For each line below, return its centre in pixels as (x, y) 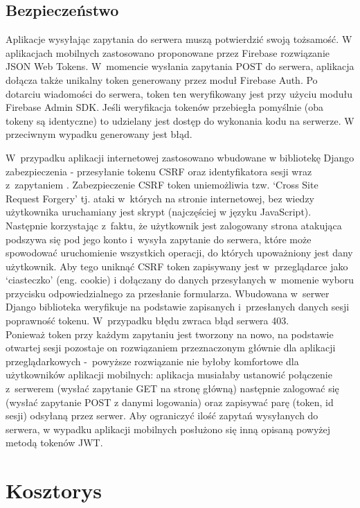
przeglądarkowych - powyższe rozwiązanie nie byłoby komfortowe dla (152, 361)
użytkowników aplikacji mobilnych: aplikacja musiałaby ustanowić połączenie (169, 375)
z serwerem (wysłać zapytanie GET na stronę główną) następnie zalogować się (172, 388)
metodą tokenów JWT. (54, 443)
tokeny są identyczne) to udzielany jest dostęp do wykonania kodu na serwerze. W (180, 120)
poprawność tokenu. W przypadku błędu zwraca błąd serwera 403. (147, 321)
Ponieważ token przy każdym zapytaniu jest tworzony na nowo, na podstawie (170, 334)
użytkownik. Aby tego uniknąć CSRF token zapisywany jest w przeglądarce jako (177, 266)
